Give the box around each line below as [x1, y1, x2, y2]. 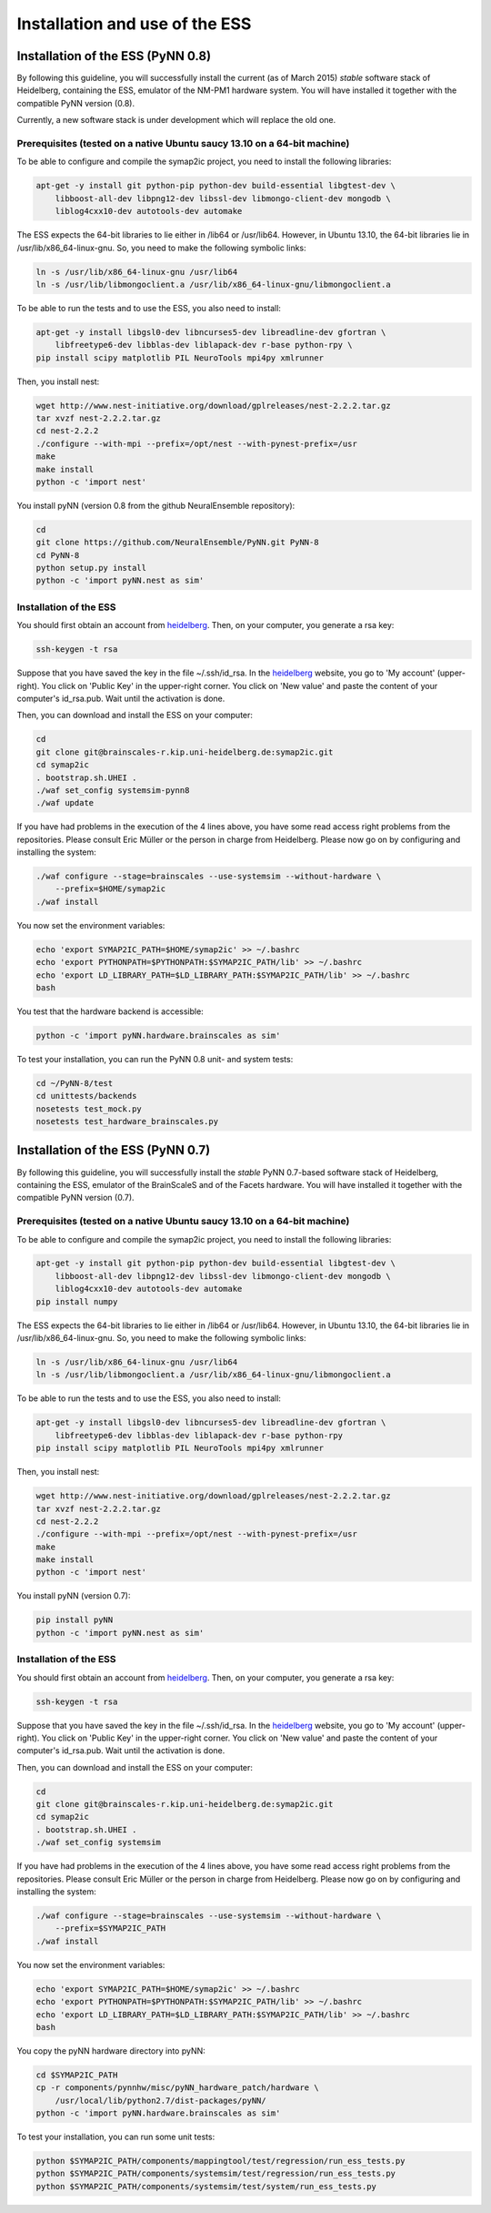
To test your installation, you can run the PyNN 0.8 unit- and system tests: [16, 1053, 294, 1064]
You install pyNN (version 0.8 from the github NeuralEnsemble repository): [16, 500, 296, 511]
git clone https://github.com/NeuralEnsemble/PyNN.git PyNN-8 [35, 537, 319, 548]
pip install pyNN [35, 1615, 114, 1625]
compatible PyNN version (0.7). [16, 1193, 135, 1203]
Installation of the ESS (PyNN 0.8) [16, 48, 212, 64]
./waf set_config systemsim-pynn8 [35, 785, 190, 796]
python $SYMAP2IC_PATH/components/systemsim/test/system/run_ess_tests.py [35, 2181, 377, 2191]
